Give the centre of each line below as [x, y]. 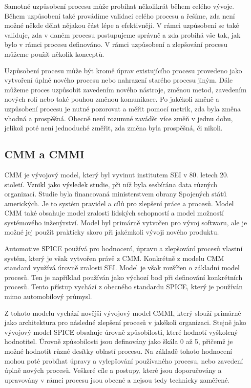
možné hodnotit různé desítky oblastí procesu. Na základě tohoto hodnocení [118, 351]
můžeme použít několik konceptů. [54, 54]
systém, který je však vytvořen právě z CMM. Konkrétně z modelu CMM [114, 258]
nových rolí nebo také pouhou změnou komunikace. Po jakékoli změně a [112, 99]
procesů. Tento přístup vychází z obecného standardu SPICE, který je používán [124, 287]
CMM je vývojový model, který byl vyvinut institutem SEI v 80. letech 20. [117, 174]
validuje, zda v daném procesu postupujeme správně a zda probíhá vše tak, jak [123, 34]
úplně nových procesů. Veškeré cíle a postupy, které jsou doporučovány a [113, 370]
